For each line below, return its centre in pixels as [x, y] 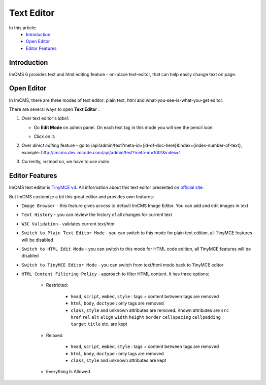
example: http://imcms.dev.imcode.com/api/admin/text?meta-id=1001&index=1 [101, 152]
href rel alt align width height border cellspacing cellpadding [146, 317]
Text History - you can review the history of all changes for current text [97, 214]
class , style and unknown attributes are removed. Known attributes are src [150, 310]
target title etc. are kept [99, 324]
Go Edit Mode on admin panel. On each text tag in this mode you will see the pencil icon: [124, 127]
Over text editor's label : [45, 118]
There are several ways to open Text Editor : [54, 109]
